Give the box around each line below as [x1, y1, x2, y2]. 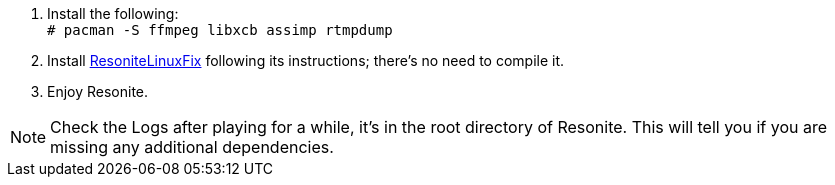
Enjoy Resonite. [47, 83, 149, 100]
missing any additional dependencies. [50, 137, 334, 157]
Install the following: [47, 5, 179, 22]
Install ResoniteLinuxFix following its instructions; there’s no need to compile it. [47, 52, 565, 69]
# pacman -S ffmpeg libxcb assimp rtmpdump [47, 22, 393, 38]
